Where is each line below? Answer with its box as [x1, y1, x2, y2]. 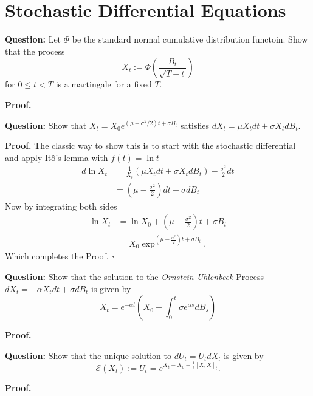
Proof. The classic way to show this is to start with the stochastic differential [5, 139, 296, 152]
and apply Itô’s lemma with [5, 151, 108, 163]
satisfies [181, 118, 209, 131]
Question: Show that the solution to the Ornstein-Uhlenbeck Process [5, 270, 264, 283]
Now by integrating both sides [5, 199, 117, 212]
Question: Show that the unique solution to [5, 349, 171, 361]
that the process [5, 44, 65, 57]
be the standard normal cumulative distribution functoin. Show [72, 33, 308, 46]
